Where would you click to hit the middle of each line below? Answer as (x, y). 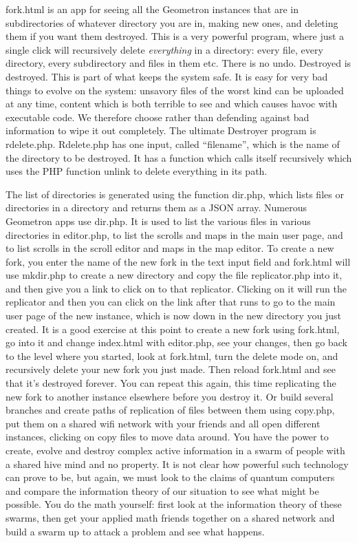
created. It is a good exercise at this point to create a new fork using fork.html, (173, 329)
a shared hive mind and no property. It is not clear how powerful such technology (177, 464)
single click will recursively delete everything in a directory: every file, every (164, 49)
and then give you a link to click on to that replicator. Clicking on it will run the (176, 288)
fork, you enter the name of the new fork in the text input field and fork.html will (178, 261)
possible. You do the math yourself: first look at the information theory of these (174, 504)
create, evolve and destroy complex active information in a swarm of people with (175, 450)
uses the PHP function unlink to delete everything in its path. (137, 171)
